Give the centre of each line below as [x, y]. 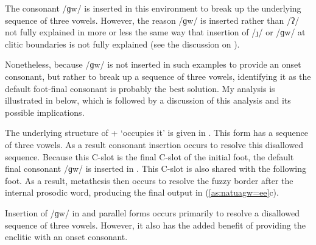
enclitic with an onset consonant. [66, 237]
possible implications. [45, 112]
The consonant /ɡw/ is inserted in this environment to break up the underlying [153, 8]
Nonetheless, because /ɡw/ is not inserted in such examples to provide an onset [153, 64]
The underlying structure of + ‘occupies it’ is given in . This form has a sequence [156, 133]
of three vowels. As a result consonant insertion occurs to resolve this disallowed [154, 144]
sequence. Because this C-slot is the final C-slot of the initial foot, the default [149, 156]
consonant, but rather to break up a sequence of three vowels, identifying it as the [158, 76]
